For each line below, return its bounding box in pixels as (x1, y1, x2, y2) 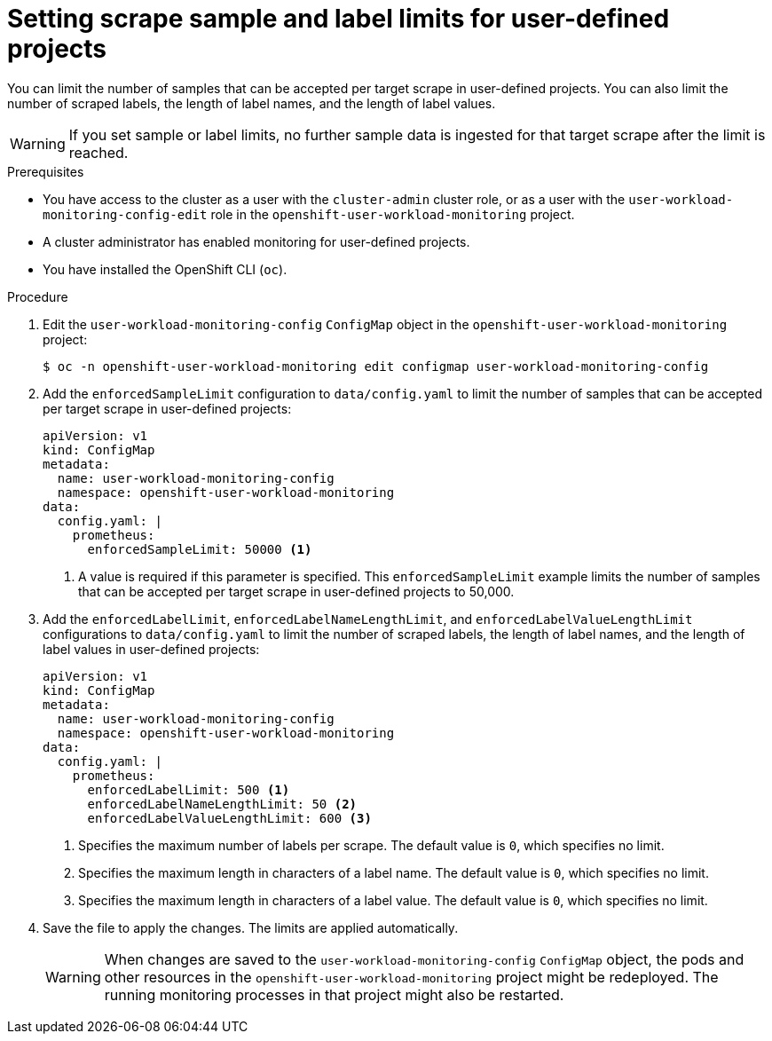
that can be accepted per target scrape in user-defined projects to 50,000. (78, 583, 515, 599)
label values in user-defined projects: (43, 641, 260, 657)
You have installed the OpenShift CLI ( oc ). (43, 261, 288, 277)
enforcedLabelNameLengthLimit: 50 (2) (87, 796, 358, 811)
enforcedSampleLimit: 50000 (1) (87, 541, 312, 556)
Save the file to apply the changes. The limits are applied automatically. (43, 919, 459, 935)
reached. (68, 143, 129, 162)
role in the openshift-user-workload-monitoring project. (210, 206, 575, 222)
